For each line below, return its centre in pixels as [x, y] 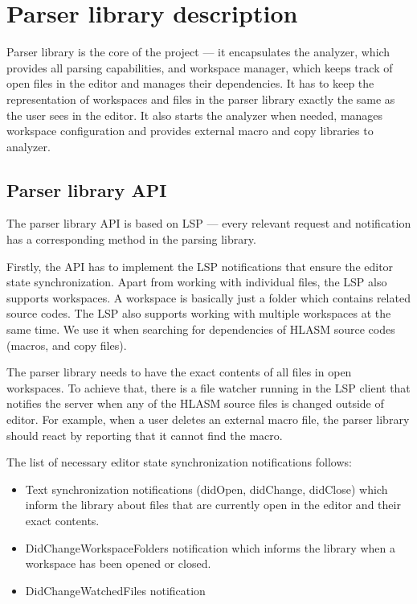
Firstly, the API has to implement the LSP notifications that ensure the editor [200, 266]
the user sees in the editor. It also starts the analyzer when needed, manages [195, 115]
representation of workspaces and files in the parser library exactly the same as [201, 99]
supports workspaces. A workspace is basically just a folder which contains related [208, 297]
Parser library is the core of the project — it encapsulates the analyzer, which [198, 52]
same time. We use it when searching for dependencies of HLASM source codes [201, 329]
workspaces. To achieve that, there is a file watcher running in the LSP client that [208, 387]
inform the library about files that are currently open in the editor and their [213, 505]
